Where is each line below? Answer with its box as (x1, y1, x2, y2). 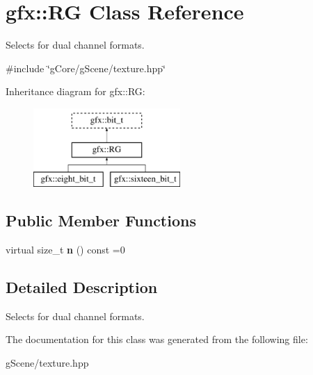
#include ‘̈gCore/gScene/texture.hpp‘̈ (6, 60, 166, 75)
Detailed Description (6, 276, 158, 298)
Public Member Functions (6, 210, 196, 231)
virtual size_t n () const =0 (6, 242, 125, 257)
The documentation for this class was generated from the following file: (6, 332, 308, 347)
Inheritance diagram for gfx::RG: (6, 84, 145, 99)
